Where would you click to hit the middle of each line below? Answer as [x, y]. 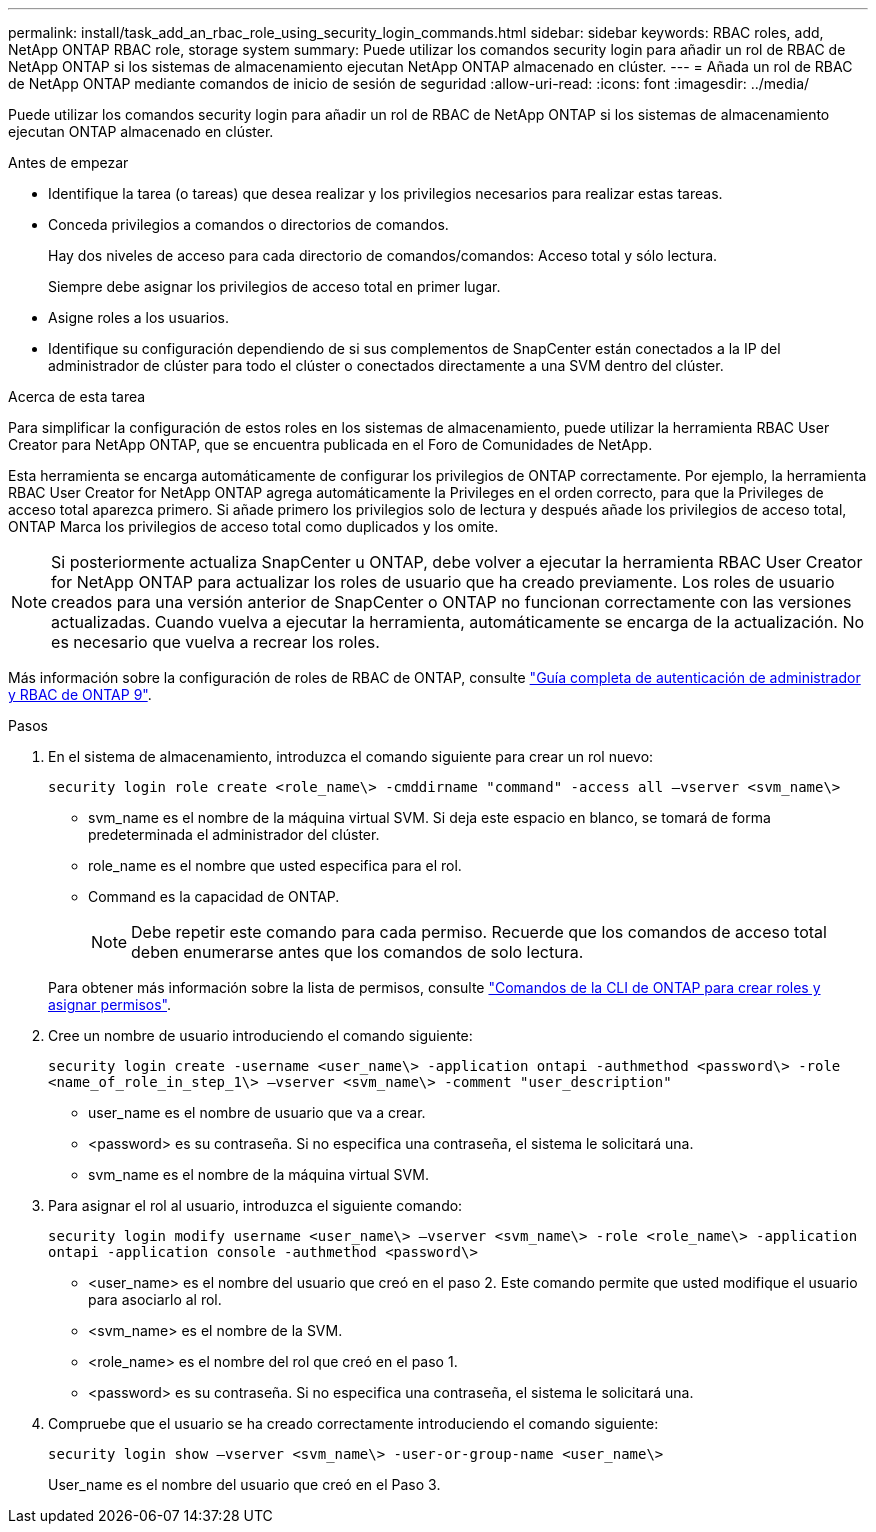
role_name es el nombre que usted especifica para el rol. [275, 865]
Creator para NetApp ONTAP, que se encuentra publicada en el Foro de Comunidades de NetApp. [330, 444]
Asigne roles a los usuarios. [139, 317]
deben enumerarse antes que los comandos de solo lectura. [357, 952]
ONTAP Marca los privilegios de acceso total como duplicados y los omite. [253, 526]
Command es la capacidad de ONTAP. [214, 896]
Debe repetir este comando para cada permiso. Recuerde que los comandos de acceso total [479, 932]
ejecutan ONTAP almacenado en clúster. [141, 131]
